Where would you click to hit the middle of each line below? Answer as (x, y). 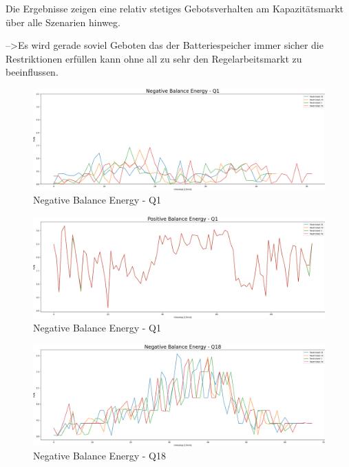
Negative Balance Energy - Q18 (99, 456)
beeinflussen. (32, 72)
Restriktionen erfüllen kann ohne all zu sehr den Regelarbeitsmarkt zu (154, 58)
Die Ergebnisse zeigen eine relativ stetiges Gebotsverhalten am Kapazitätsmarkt (175, 8)
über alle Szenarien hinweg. (63, 22)
